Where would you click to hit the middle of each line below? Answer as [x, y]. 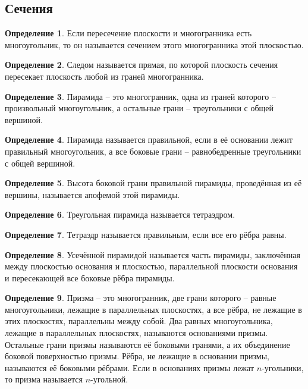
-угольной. [109, 379]
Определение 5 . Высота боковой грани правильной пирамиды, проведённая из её [153, 183]
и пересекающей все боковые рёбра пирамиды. [90, 277]
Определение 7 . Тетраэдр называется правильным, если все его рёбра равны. [146, 234]
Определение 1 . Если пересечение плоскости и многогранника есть [128, 33]
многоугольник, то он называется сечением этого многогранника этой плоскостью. [154, 44]
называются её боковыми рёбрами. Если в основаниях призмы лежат [129, 367]
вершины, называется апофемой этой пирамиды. [92, 194]
